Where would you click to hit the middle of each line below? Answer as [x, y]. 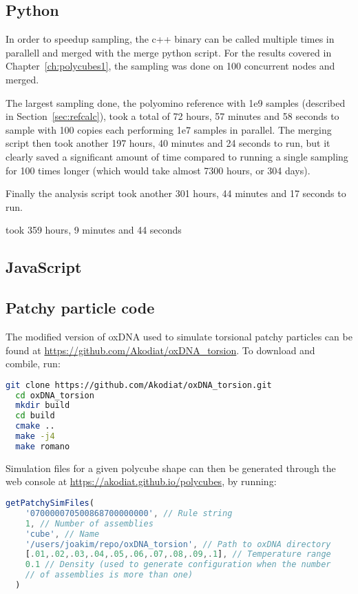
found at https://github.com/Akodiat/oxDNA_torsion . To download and [160, 350]
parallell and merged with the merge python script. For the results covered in [169, 52]
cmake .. [35, 426]
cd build [35, 416]
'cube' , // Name [62, 534]
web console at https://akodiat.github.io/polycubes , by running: [141, 481]
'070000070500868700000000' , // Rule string [129, 513]
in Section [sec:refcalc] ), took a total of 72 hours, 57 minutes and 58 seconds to [172, 116]
